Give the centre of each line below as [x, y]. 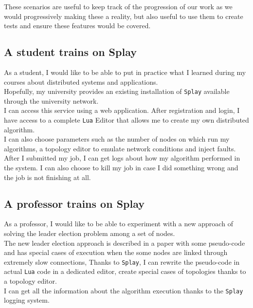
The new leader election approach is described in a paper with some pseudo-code [125, 243]
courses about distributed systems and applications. [81, 82]
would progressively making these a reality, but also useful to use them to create [124, 16]
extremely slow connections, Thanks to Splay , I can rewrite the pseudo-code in [122, 262]
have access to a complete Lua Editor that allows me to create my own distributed [126, 120]
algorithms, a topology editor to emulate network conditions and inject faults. [120, 148]
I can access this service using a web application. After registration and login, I [122, 110]
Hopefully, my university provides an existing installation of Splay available [117, 91]
